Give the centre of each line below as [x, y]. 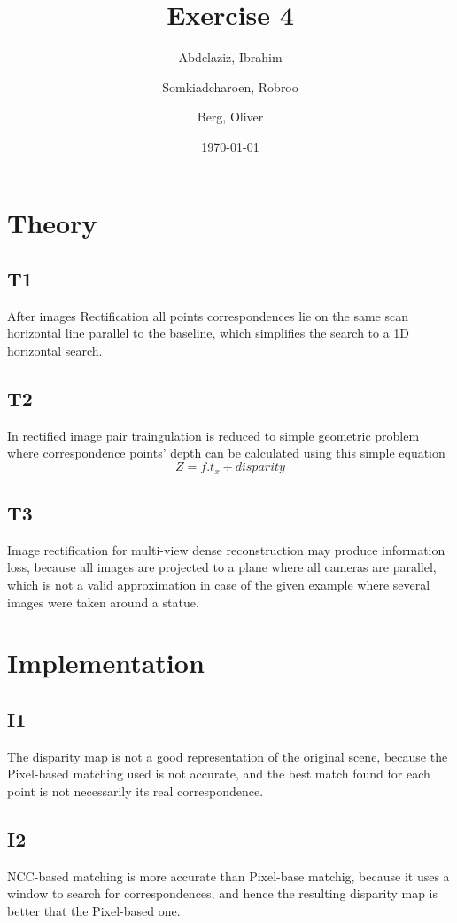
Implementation [106, 663]
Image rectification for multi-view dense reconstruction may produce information [226, 549]
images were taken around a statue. [103, 602]
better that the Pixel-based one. [94, 910]
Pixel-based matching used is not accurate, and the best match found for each [219, 774]
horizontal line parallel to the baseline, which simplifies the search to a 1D [209, 333]
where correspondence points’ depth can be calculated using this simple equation [226, 453]
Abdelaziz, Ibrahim [230, 57]
